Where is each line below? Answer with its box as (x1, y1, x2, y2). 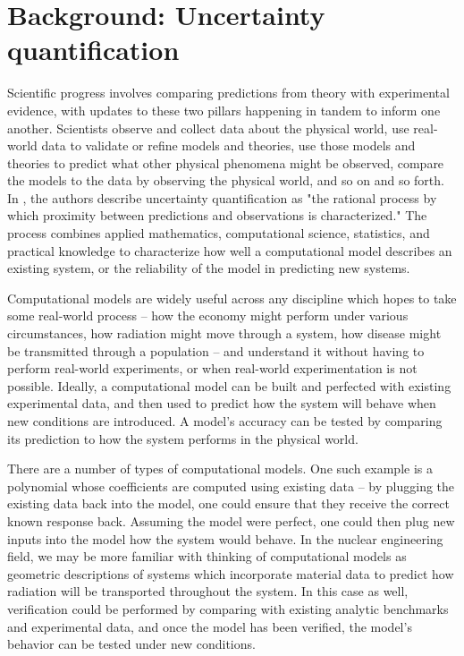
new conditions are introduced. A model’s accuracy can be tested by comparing (7, 412, 443, 430)
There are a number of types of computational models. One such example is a (7, 459, 433, 478)
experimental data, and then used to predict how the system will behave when (7, 394, 436, 413)
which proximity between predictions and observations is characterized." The (7, 206, 427, 225)
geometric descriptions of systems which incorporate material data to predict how (7, 564, 454, 583)
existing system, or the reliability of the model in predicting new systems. (7, 259, 410, 277)
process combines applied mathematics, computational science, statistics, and (7, 224, 430, 243)
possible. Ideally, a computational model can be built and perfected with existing (7, 376, 451, 395)
